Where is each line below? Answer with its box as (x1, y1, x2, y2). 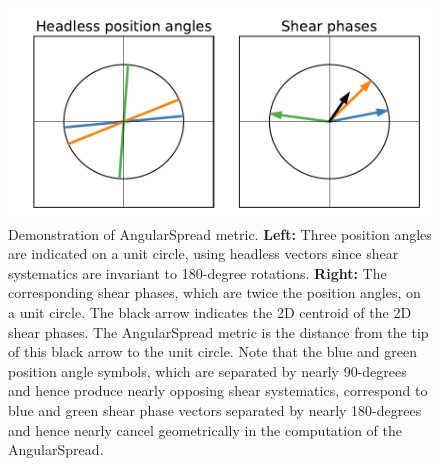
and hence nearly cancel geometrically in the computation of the (8, 419, 403, 440)
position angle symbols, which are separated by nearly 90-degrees (8, 360, 407, 381)
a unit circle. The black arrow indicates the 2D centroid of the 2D (8, 301, 412, 322)
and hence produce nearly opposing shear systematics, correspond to (8, 380, 428, 401)
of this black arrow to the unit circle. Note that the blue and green (8, 341, 417, 362)
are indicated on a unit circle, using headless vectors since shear (8, 243, 399, 264)
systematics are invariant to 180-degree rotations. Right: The (8, 262, 387, 283)
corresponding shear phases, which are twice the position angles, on (8, 282, 421, 303)
